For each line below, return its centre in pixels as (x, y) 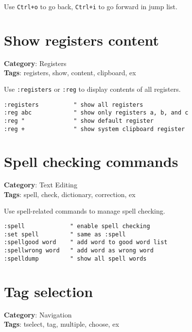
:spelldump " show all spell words (75, 258)
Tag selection (49, 291)
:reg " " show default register (79, 121)
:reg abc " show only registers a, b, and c (96, 113)
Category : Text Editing (41, 185)
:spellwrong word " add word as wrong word (79, 251)
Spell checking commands (91, 161)
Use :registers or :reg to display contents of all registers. (92, 89)
